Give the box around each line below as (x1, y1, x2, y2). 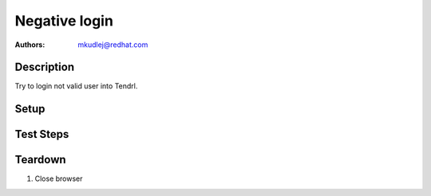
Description (14, 61, 75, 74)
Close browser (34, 174, 83, 183)
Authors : (14, 40, 45, 49)
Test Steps (14, 127, 69, 141)
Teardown (14, 153, 67, 167)
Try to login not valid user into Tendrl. (14, 81, 138, 91)
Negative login (14, 12, 113, 29)
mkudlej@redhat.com (77, 40, 148, 49)
